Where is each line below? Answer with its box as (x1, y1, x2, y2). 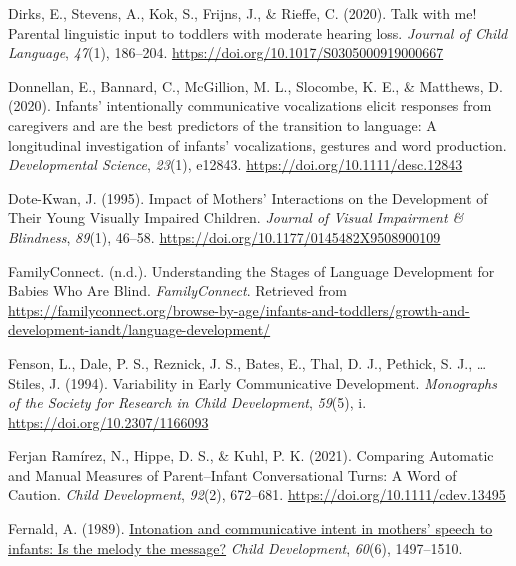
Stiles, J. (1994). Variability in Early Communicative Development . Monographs (8, 372, 497, 393)
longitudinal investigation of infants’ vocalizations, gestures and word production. (8, 134, 507, 155)
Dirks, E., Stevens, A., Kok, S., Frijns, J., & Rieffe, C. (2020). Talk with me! (8, 3, 477, 23)
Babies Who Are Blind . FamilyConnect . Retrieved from (8, 280, 347, 301)
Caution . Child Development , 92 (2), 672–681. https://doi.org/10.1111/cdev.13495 (8, 484, 506, 505)
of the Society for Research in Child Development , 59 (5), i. (8, 392, 367, 413)
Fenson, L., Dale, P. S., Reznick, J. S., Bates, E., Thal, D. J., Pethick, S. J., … (8, 352, 487, 373)
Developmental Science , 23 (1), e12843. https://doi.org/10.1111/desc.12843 (8, 154, 463, 175)
